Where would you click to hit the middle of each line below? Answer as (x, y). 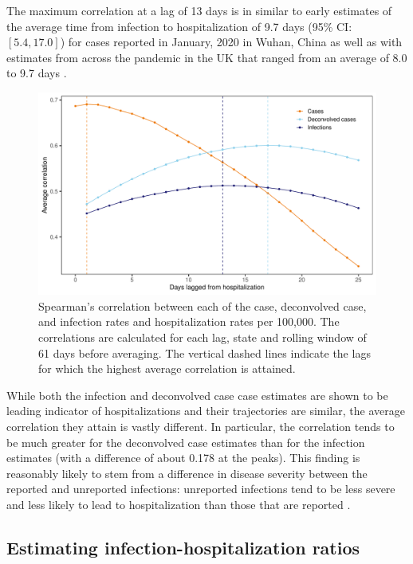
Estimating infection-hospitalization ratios (183, 547)
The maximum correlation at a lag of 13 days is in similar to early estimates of (199, 10)
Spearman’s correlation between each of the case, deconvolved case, (203, 305)
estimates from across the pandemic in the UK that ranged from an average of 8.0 (207, 57)
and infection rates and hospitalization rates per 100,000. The (189, 321)
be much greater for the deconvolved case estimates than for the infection (186, 442)
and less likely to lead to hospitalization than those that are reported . (179, 504)
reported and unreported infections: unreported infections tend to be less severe (201, 489)
